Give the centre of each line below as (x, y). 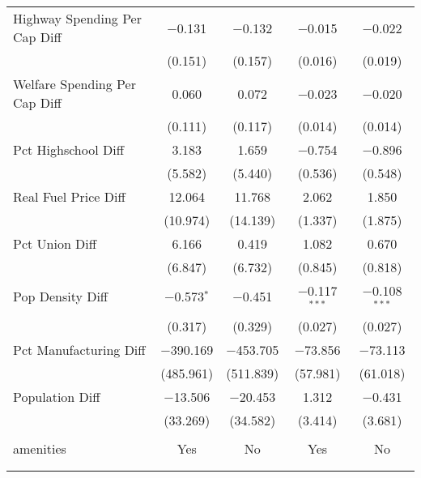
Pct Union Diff (55, 243)
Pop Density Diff (61, 297)
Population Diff (57, 396)
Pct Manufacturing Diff (79, 349)
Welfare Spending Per (74, 84)
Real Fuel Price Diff (69, 196)
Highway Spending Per (77, 18)
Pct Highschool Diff (68, 149)
